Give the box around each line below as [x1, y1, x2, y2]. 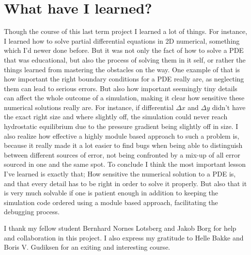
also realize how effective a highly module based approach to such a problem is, [4, 130, 239, 141]
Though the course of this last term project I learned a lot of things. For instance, [4, 26, 248, 36]
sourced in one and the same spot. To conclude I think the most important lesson [4, 159, 246, 169]
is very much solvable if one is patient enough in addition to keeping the [4, 188, 219, 198]
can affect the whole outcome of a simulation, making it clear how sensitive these [4, 93, 245, 103]
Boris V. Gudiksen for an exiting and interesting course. [4, 242, 170, 252]
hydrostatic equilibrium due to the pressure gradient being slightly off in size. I [4, 121, 238, 131]
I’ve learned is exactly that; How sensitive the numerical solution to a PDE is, [4, 169, 236, 179]
